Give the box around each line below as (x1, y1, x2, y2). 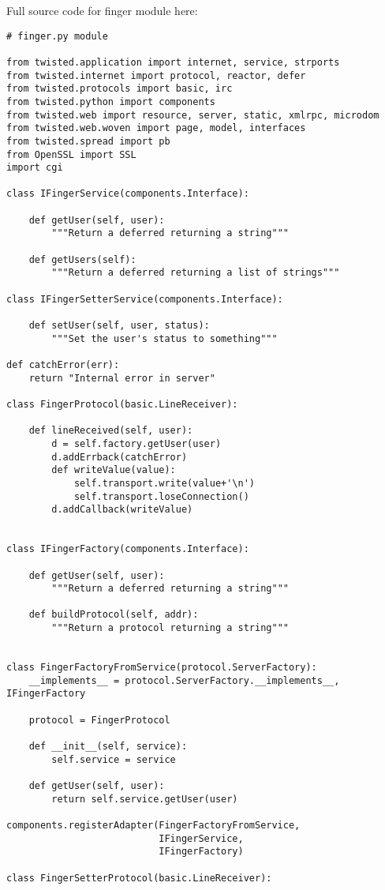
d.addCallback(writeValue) (51, 504, 193, 516)
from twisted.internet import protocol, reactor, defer (6, 69, 306, 81)
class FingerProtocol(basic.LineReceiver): (6, 398, 238, 410)
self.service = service (51, 753, 176, 765)
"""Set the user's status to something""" (51, 332, 278, 344)
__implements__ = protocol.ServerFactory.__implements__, (28, 674, 340, 686)
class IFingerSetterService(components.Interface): (6, 293, 283, 305)
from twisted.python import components (6, 96, 215, 107)
